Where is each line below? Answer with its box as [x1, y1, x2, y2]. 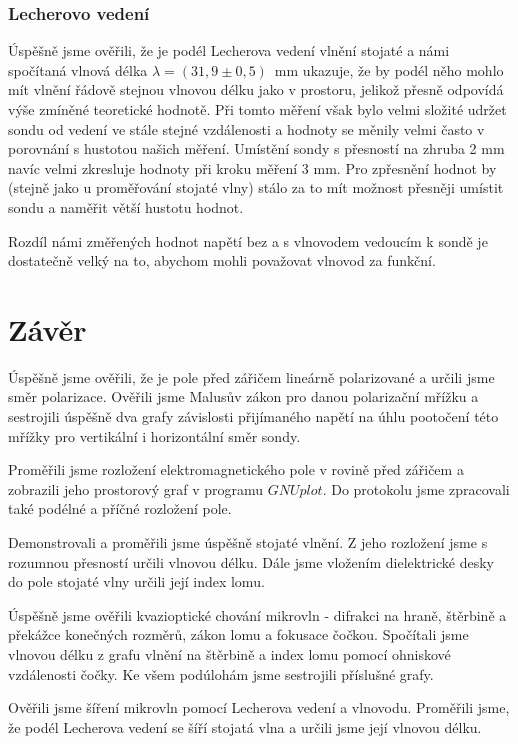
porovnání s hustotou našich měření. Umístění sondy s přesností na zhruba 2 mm [8, 138, 505, 159]
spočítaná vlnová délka [8, 59, 148, 80]
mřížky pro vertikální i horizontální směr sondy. [8, 425, 301, 446]
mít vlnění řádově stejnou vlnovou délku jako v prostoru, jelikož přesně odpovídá [8, 79, 504, 100]
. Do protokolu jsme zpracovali [322, 478, 510, 499]
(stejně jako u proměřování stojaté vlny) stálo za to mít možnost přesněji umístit [8, 177, 504, 198]
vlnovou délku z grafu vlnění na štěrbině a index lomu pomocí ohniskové [8, 644, 451, 664]
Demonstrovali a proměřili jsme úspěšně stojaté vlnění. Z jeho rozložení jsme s [8, 532, 488, 553]
